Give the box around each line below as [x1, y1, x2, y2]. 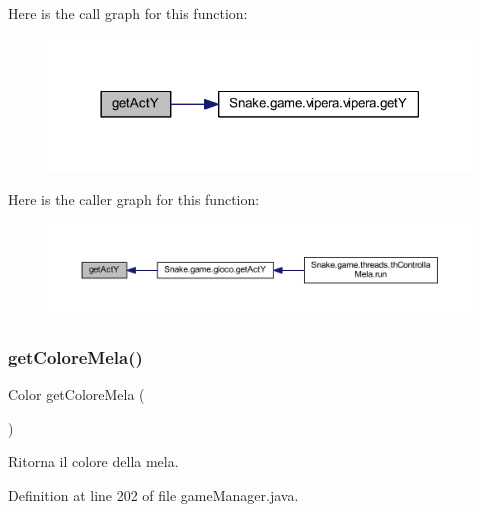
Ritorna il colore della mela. [8, 451, 179, 472]
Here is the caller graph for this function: [8, 188, 260, 209]
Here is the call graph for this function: [8, 3, 248, 23]
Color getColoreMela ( [8, 384, 145, 405]
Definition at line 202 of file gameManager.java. [8, 484, 299, 505]
